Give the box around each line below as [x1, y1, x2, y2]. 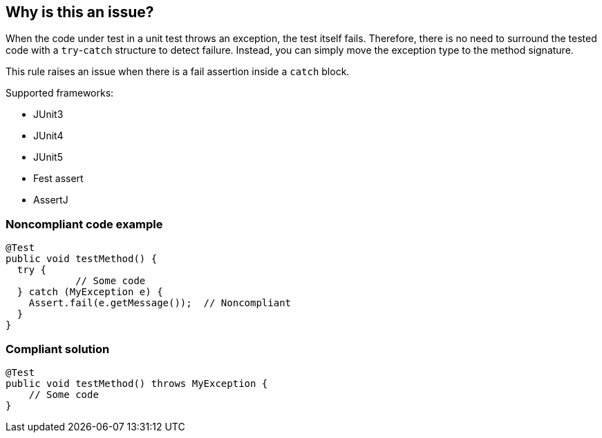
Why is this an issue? [6, 3, 154, 21]
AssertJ [33, 194, 68, 206]
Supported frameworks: [6, 87, 114, 99]
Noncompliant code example [6, 217, 163, 231]
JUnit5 [33, 151, 63, 163]
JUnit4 [33, 130, 64, 142]
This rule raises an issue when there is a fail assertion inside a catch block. [6, 66, 350, 78]
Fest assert [33, 172, 84, 185]
